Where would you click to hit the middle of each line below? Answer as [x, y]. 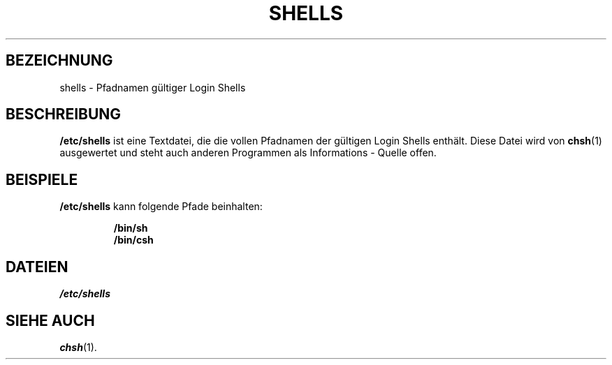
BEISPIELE [42, 179]
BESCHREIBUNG [64, 114]
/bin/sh [131, 228]
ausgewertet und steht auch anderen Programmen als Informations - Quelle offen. [248, 153]
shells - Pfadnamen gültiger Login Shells [153, 87]
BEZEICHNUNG [59, 61]
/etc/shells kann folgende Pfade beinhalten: [161, 207]
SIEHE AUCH [50, 320]
